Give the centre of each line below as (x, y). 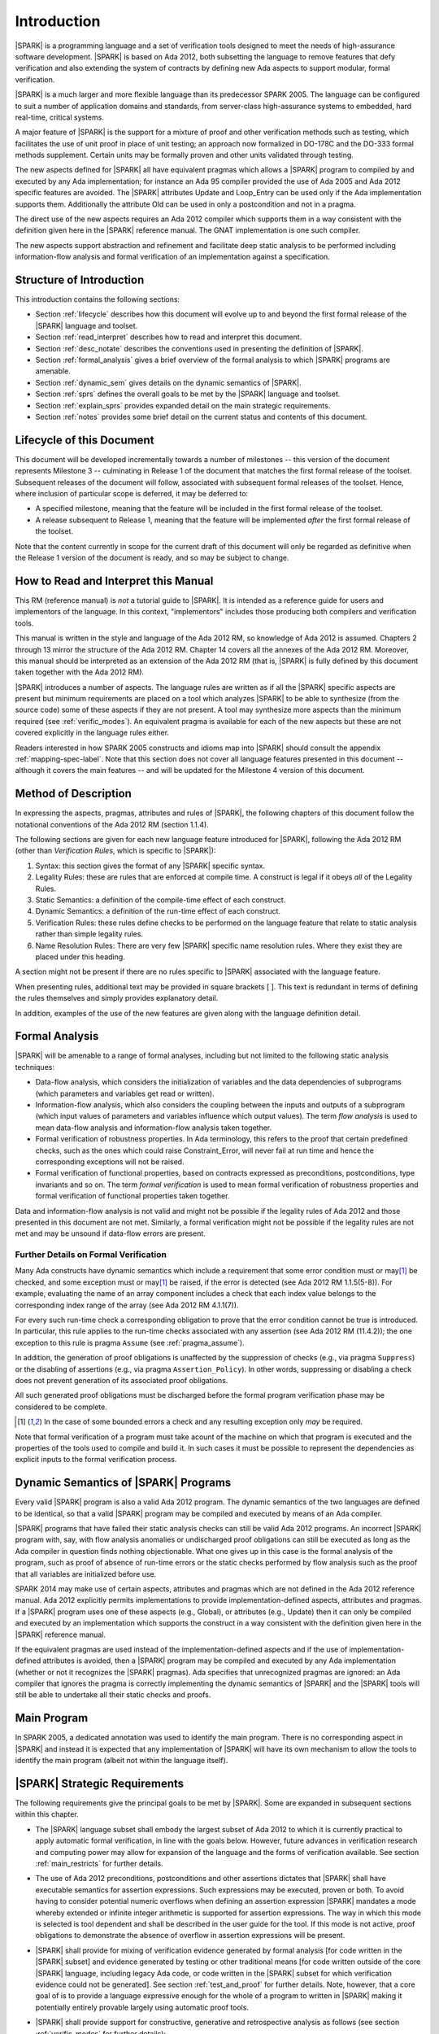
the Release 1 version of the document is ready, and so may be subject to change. (152, 558)
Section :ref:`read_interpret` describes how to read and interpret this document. (169, 337)
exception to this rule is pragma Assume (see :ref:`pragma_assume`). (130, 1342)
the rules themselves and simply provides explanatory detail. (117, 998)
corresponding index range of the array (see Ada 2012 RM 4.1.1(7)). (127, 1305)
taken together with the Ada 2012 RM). (80, 672)
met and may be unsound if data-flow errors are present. (111, 1233)
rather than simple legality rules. (89, 934)
